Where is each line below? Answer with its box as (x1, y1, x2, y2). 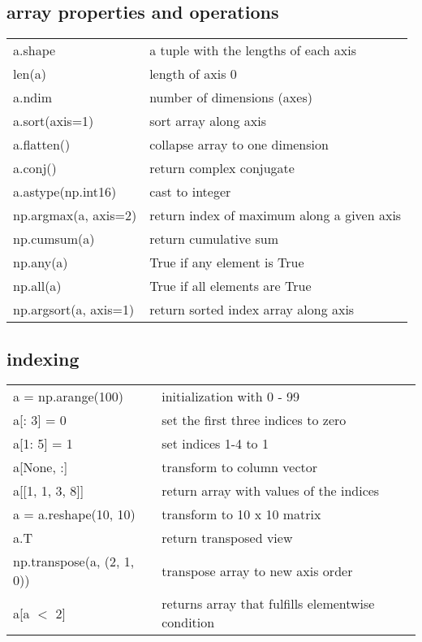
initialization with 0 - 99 (161, 387, 300, 406)
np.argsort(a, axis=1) (13, 300, 135, 319)
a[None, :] (13, 458, 68, 477)
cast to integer (149, 182, 231, 202)
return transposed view (161, 528, 293, 548)
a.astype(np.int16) (13, 182, 117, 202)
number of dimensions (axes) (149, 88, 312, 107)
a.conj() (13, 158, 57, 178)
